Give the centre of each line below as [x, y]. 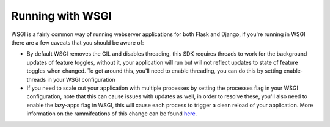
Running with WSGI [61, 16]
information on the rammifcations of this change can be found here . [112, 114]
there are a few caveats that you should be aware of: [78, 42]
